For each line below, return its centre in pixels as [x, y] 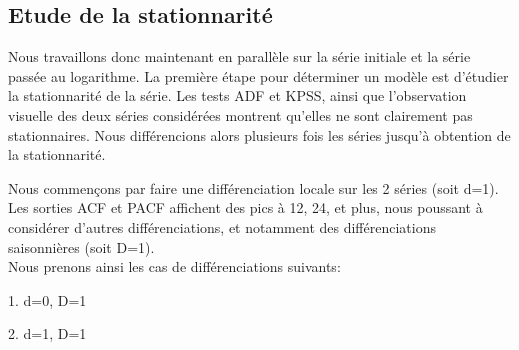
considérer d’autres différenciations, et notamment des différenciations [222, 226]
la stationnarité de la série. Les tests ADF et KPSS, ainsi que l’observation [237, 95]
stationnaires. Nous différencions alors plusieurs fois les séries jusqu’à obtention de [259, 134]
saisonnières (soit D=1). [81, 246]
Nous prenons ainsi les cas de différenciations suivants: [174, 266]
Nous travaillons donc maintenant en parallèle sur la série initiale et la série [239, 56]
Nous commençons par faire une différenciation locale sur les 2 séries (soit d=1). [253, 187]
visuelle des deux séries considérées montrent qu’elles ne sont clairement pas [240, 114]
